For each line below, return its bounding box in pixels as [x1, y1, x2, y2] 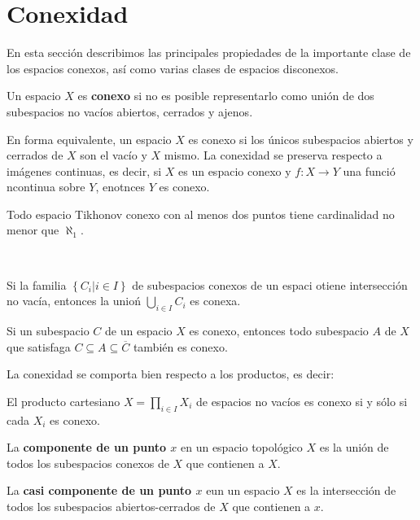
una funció [343, 162, 396, 179]
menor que [7, 221, 59, 238]
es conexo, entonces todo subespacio [189, 322, 369, 339]
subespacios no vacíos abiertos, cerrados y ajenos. [7, 103, 253, 120]
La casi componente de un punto [7, 482, 192, 499]
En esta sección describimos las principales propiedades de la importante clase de [7, 44, 411, 61]
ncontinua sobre [7, 178, 85, 195]
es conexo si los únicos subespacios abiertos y [188, 130, 413, 147]
